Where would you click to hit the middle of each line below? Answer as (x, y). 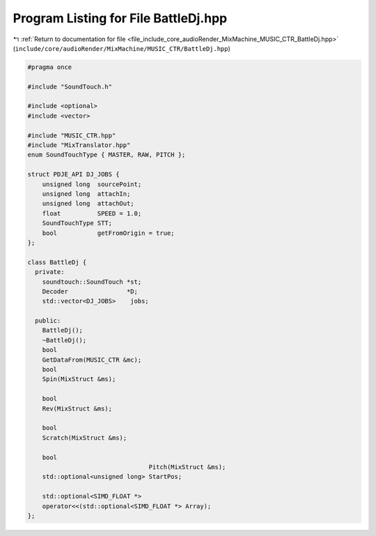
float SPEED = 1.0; (92, 213)
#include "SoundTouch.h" (70, 86)
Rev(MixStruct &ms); (77, 408)
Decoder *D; (90, 291)
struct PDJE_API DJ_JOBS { (73, 175)
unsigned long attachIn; (86, 194)
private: (50, 272)
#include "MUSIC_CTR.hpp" (72, 135)
